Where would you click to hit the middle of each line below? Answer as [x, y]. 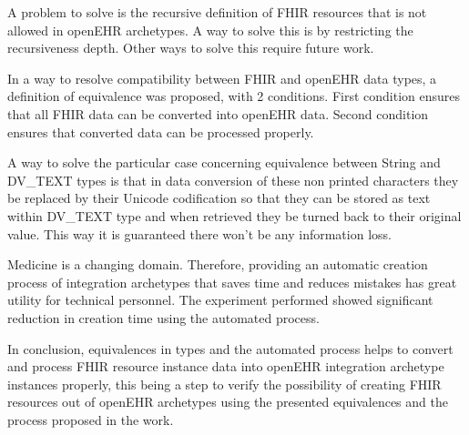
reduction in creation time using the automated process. [163, 317]
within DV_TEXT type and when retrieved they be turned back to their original [234, 215]
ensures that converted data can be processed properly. [161, 132]
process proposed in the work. [91, 419]
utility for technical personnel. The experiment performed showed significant [220, 300]
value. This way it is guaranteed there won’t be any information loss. [199, 233]
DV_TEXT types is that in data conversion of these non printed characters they [233, 180]
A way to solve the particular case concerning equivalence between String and [224, 162]
